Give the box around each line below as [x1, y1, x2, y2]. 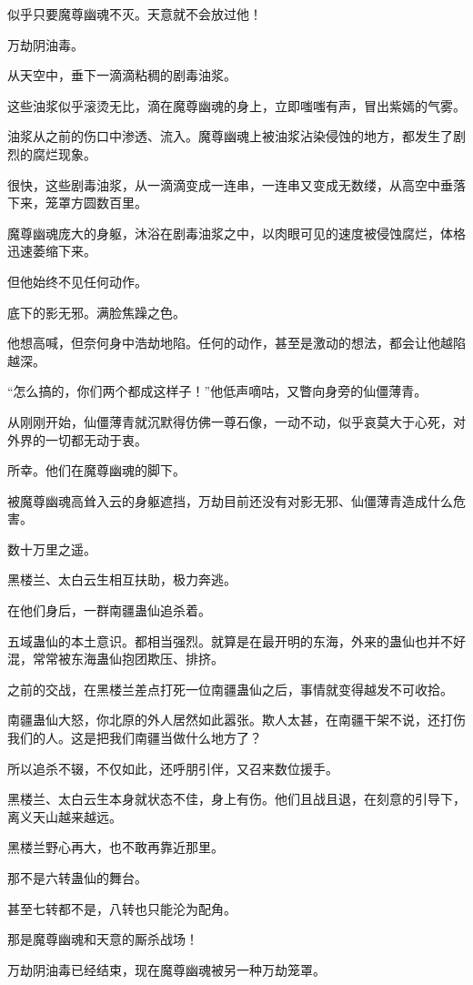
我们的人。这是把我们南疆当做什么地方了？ [7, 728, 262, 747]
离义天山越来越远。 [7, 807, 122, 826]
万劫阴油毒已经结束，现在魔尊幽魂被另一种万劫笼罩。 [7, 960, 326, 979]
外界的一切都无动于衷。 [7, 430, 147, 449]
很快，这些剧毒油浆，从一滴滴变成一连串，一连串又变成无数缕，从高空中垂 [7, 175, 453, 194]
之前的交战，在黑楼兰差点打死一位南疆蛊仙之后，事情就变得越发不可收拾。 [7, 679, 453, 698]
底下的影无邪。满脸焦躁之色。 [7, 302, 186, 321]
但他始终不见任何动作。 [7, 271, 147, 290]
